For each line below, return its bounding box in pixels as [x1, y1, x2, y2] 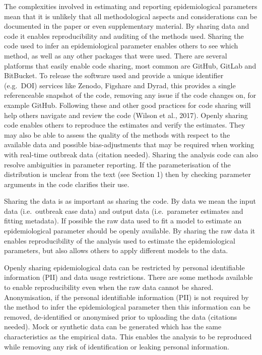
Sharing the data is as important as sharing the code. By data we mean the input [4, 196, 256, 206]
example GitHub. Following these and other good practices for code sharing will [4, 99, 251, 110]
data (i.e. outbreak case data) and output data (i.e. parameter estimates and [4, 205, 243, 216]
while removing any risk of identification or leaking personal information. [4, 341, 229, 351]
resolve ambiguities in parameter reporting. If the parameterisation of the [4, 159, 231, 169]
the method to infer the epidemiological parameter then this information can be [4, 302, 250, 312]
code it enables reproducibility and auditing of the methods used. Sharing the [4, 30, 244, 41]
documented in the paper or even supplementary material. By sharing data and [4, 21, 249, 31]
